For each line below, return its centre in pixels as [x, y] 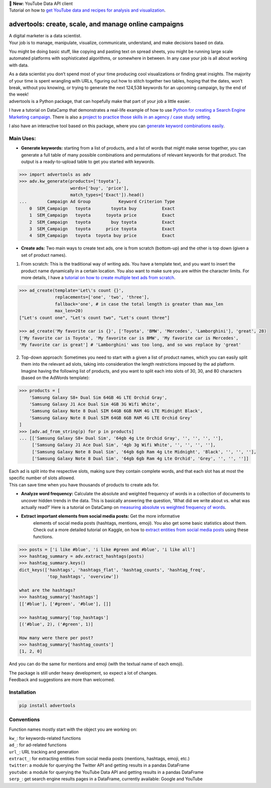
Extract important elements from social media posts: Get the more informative [100, 516]
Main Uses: [23, 138]
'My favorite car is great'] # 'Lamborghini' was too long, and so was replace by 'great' [130, 345]
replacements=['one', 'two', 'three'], [102, 297]
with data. [19, 65]
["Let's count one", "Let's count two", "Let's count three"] [94, 318]
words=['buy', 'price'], [100, 188]
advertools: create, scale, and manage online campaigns [96, 24]
